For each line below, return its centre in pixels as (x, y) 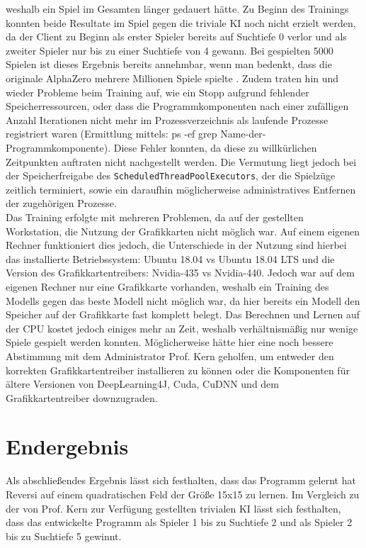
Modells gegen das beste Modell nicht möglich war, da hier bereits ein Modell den (183, 300)
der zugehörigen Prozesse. (61, 203)
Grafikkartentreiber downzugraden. (82, 397)
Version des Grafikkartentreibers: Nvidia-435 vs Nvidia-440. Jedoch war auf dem (180, 273)
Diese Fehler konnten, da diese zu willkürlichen (215, 147)
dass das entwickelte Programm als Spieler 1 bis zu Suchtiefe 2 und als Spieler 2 (179, 522)
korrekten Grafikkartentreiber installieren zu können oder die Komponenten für (178, 370)
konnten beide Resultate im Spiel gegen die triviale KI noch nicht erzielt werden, (181, 22)
